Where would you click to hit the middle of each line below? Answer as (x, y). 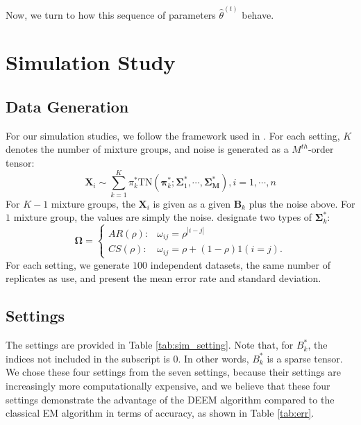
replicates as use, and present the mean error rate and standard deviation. (163, 278)
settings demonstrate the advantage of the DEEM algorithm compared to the (170, 399)
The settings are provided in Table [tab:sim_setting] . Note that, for (150, 345)
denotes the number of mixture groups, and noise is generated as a (147, 149)
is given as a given (192, 203)
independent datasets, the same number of (241, 264)
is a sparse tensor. (305, 358)
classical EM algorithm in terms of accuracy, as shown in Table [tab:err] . (160, 413)
